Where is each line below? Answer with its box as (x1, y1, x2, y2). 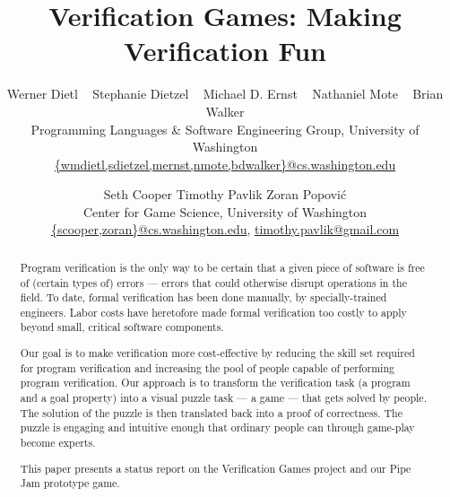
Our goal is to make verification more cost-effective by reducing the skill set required (20, 345, 415, 361)
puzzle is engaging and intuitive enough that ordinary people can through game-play (20, 420, 415, 435)
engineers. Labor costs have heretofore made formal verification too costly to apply (20, 304, 407, 319)
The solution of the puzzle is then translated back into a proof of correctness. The (20, 405, 402, 420)
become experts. (20, 434, 96, 449)
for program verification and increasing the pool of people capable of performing (20, 360, 394, 375)
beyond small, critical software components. (20, 319, 224, 335)
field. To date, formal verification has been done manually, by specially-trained (20, 290, 387, 305)
